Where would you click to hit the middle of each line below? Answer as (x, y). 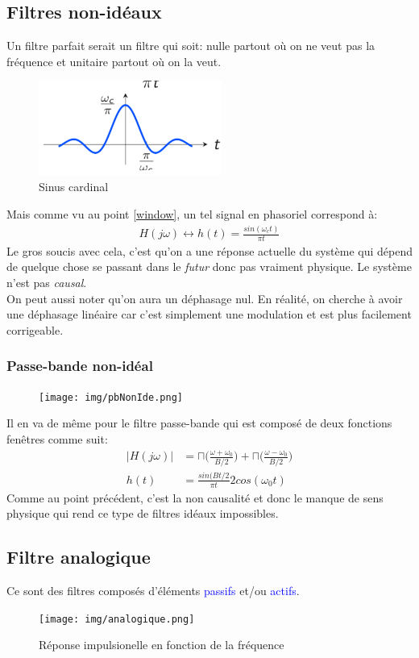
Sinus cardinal (74, 187)
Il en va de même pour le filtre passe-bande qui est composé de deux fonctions (199, 423)
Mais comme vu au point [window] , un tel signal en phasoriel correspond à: (192, 214)
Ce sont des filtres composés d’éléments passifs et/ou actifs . (153, 591)
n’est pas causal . (47, 283)
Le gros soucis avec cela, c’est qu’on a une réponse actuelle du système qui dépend (209, 250)
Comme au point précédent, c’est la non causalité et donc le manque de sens (195, 497)
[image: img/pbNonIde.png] (111, 397)
